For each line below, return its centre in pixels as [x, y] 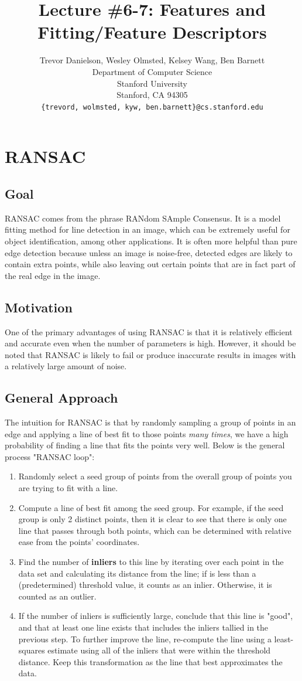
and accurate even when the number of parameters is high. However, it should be [150, 343]
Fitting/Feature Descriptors [152, 32]
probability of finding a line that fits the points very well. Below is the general [145, 445]
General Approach [61, 398]
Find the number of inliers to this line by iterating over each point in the [151, 562]
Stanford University [152, 83]
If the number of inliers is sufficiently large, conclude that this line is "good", [156, 616]
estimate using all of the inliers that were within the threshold [159, 650]
